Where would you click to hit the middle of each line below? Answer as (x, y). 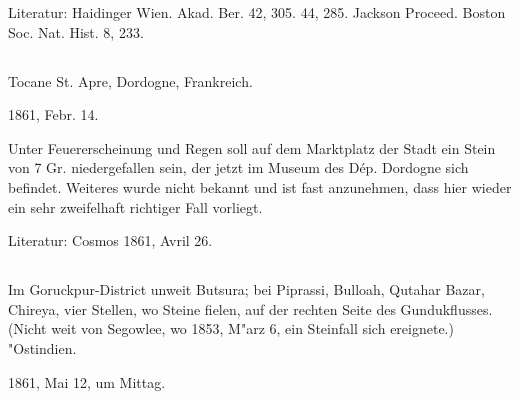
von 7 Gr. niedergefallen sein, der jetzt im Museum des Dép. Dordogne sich (238, 167)
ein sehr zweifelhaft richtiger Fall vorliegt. (135, 206)
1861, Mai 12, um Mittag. (87, 381)
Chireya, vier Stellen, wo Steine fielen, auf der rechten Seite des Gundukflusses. (250, 308)
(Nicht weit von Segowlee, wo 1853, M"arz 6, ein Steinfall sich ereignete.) (231, 328)
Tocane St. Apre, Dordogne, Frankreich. (130, 80)
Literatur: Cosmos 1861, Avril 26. (110, 240)
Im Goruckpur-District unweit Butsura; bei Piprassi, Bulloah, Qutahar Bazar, (246, 289)
